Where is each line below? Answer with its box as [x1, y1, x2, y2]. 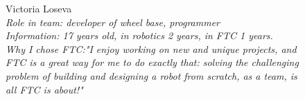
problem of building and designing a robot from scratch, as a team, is [6, 68, 297, 82]
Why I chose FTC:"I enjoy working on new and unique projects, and [6, 41, 297, 56]
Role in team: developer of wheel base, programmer [6, 14, 220, 29]
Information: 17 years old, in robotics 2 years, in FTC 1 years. [6, 28, 273, 43]
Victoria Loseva [6, 1, 72, 15]
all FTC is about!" [6, 82, 83, 96]
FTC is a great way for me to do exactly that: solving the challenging [6, 55, 299, 69]
